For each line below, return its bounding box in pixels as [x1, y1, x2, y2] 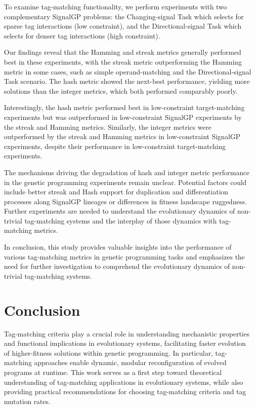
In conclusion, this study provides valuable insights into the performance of [4, 242, 232, 252]
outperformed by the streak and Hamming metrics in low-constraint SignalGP [4, 131, 241, 142]
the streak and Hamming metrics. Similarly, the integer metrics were [4, 121, 212, 132]
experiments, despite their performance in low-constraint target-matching [4, 141, 226, 151]
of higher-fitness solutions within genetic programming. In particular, [4, 347, 213, 358]
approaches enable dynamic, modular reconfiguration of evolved [34, 357, 227, 368]
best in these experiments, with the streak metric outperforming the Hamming [4, 56, 242, 67]
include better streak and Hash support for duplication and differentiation [4, 186, 228, 197]
